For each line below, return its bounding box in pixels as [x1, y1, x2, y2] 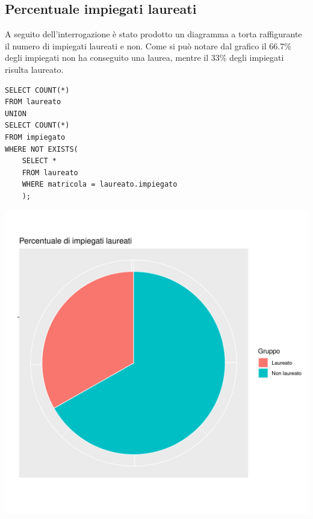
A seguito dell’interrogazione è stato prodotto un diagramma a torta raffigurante [5, 28, 302, 40]
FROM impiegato [5, 132, 66, 141]
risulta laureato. [5, 63, 64, 75]
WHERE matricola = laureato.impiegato [22, 180, 178, 189]
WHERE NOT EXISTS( [5, 145, 78, 154]
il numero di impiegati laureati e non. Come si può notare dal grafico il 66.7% [5, 39, 291, 52]
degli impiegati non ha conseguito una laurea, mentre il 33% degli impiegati [5, 51, 284, 64]
